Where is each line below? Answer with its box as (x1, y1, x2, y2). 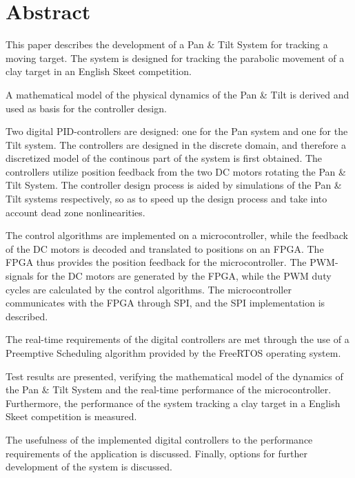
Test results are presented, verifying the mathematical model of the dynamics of (6, 368, 343, 383)
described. (6, 309, 48, 323)
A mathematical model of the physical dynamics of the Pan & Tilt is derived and (6, 87, 349, 101)
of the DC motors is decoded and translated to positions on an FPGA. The (6, 241, 324, 256)
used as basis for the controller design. (6, 101, 167, 115)
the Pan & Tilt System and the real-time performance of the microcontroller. (6, 382, 332, 397)
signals (6, 269, 34, 283)
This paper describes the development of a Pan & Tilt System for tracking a (6, 37, 328, 52)
